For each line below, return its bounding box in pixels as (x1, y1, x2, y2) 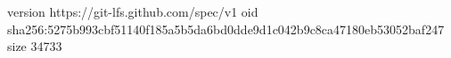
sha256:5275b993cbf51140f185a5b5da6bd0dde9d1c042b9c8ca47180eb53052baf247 (7, 19, 445, 38)
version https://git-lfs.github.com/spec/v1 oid (7, 3, 258, 20)
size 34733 (7, 37, 62, 55)
